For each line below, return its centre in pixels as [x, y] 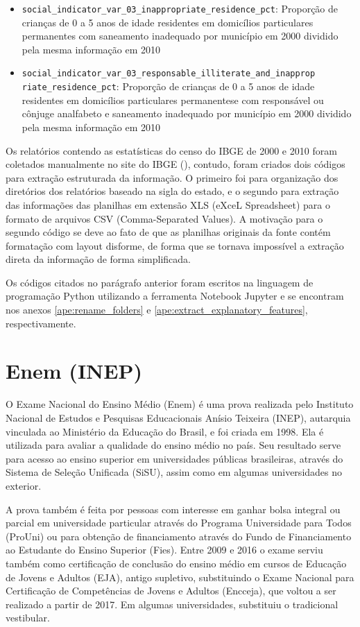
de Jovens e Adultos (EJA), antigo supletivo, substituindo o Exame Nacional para [180, 577]
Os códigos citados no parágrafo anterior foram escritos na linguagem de [160, 282]
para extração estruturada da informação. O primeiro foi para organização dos [172, 177]
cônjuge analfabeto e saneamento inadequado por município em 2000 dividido [187, 113]
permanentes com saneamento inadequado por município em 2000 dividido [180, 36]
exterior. [24, 485]
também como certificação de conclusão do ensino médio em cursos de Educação [176, 563]
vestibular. [28, 618]
